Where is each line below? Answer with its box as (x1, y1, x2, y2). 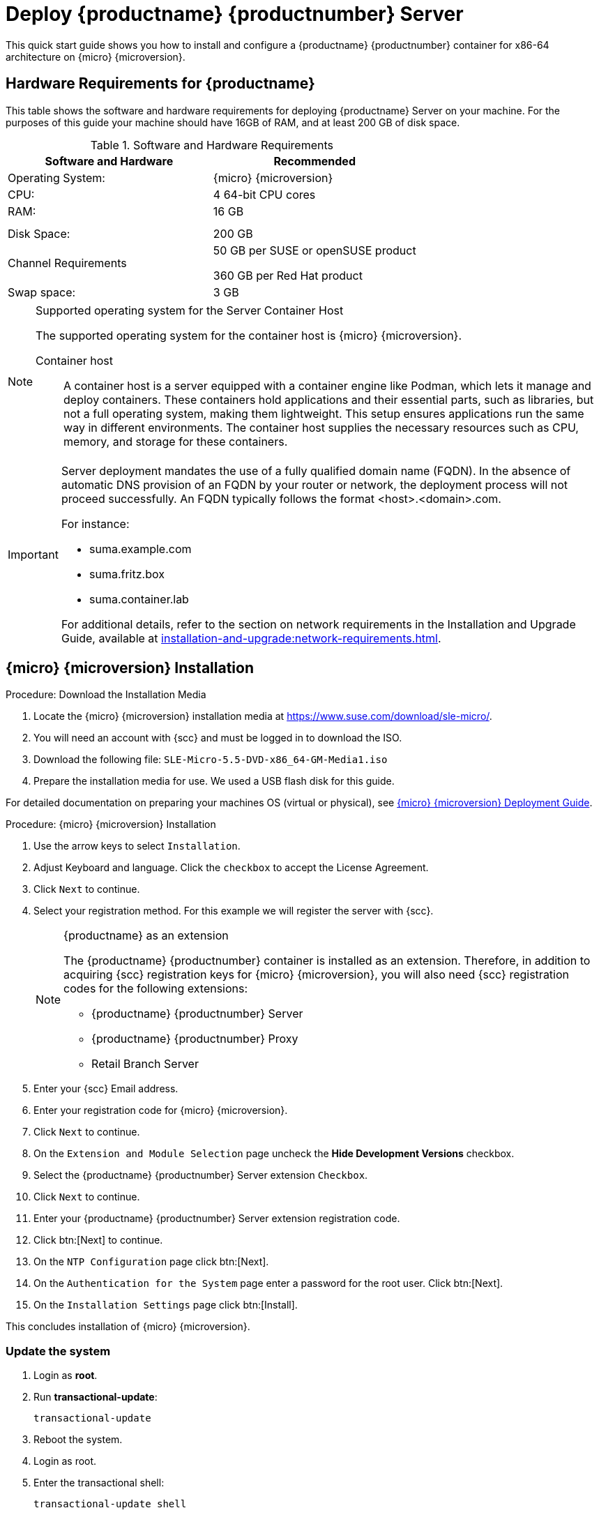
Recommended (273, 153, 356, 168)
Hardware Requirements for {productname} (6, 75, 315, 93)
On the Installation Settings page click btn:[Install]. (33, 1299, 298, 1311)
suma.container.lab (89, 591, 189, 606)
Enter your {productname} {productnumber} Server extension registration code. (33, 1212, 400, 1225)
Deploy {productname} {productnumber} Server (6, 2, 464, 26)
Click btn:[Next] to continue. (33, 1234, 163, 1246)
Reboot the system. (33, 1433, 123, 1446)
